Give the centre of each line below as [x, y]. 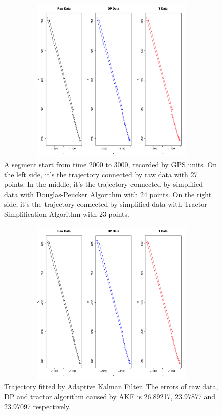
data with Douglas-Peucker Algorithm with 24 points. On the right [108, 194]
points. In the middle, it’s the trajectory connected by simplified [104, 184]
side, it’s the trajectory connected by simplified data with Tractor [106, 204]
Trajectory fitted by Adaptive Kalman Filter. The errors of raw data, [111, 386]
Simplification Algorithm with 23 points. [67, 214]
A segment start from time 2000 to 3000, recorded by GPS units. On [111, 164]
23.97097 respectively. [37, 406]
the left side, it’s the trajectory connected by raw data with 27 [101, 174]
